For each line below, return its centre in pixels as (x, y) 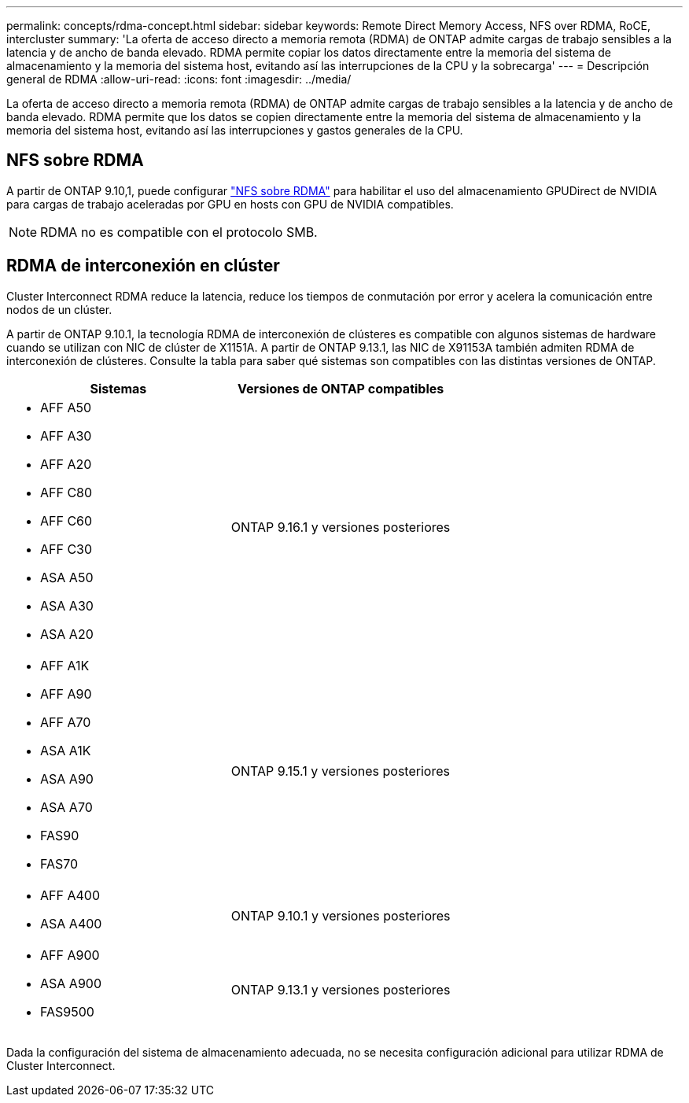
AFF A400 (70, 895)
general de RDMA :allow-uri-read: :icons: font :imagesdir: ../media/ (179, 79)
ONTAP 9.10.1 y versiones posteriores (341, 915)
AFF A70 (66, 722)
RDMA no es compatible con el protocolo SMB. (179, 232)
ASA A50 (67, 577)
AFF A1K (65, 665)
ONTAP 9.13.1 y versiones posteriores (341, 989)
